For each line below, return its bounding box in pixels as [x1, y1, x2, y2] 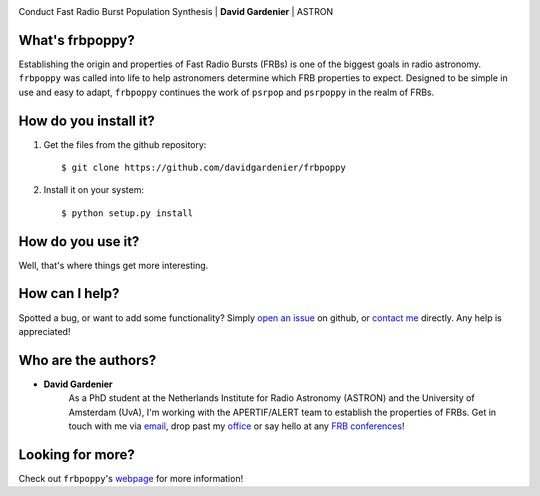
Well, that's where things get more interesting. [18, 259, 209, 271]
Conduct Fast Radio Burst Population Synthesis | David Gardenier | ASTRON [18, 6, 334, 17]
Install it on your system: [43, 184, 145, 196]
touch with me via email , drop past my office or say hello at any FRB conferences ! [68, 420, 405, 432]
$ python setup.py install [61, 207, 194, 219]
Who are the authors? [18, 351, 157, 369]
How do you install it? [18, 112, 155, 129]
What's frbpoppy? [18, 31, 135, 49]
